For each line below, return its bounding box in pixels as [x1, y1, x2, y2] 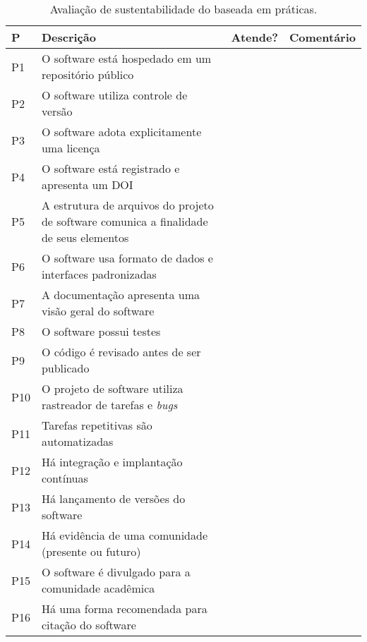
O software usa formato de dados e [41, 250, 213, 266]
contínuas [41, 470, 88, 486]
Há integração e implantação [41, 454, 183, 470]
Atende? [231, 29, 279, 45]
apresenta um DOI [41, 176, 133, 193]
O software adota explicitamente [41, 123, 202, 140]
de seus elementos [41, 229, 129, 246]
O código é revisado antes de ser [41, 344, 201, 360]
